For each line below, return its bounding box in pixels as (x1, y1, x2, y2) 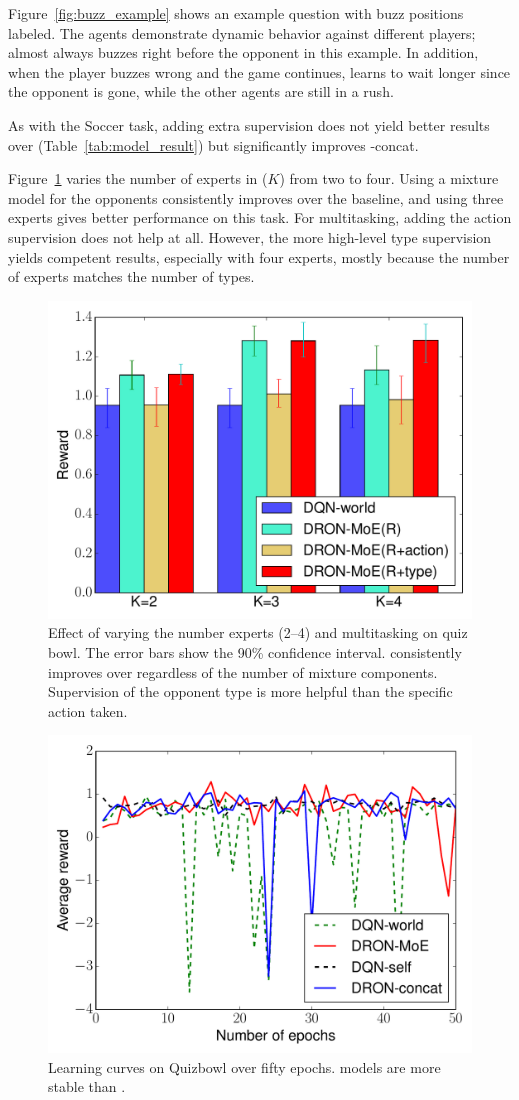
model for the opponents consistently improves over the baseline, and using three (8, 187, 504, 208)
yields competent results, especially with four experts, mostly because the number (8, 246, 510, 267)
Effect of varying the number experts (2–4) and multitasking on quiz (48, 622, 468, 643)
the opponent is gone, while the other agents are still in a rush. (8, 81, 394, 102)
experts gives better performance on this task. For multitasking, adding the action (8, 207, 512, 228)
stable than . (48, 1076, 126, 1097)
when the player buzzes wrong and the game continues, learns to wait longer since (8, 61, 511, 82)
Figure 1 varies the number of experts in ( (8, 168, 268, 189)
